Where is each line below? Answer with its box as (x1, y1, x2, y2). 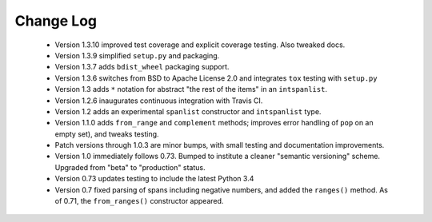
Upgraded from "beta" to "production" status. (54, 162, 206, 172)
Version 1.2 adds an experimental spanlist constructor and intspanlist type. (54, 106, 322, 116)
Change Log (14, 12, 98, 30)
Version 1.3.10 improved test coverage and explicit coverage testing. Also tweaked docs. (54, 40, 346, 50)
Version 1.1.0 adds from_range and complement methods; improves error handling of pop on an (54, 118, 374, 128)
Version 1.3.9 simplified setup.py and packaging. (54, 50, 220, 60)
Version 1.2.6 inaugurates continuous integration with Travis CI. (54, 96, 263, 105)
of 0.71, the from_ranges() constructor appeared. (54, 196, 224, 206)
